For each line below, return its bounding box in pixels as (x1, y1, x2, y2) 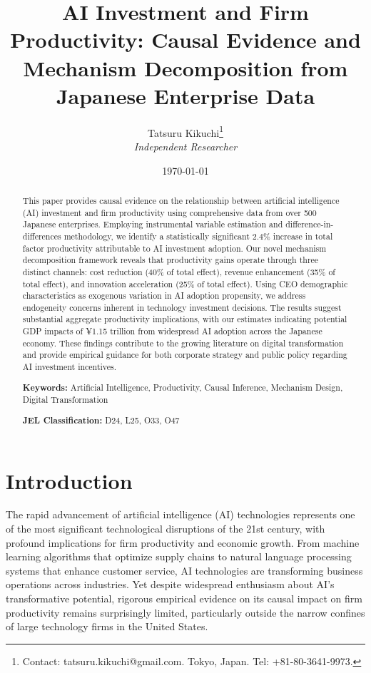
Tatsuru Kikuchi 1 (148, 123, 223, 140)
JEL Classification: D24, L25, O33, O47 (22, 413, 180, 426)
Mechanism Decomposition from (23, 53, 348, 82)
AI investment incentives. (22, 361, 117, 373)
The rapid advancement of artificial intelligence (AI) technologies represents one (6, 507, 355, 522)
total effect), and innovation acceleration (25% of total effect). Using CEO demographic (22, 277, 348, 289)
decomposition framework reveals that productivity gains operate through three (22, 254, 319, 266)
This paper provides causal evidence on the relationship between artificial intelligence (22, 194, 340, 206)
